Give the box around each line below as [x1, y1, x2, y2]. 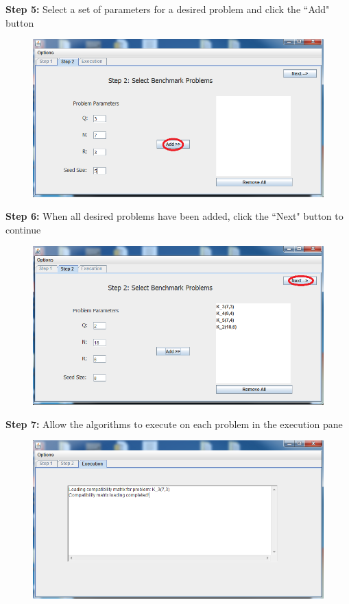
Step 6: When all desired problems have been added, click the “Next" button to [5, 209, 344, 223]
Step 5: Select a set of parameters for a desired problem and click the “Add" [5, 2, 330, 16]
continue [5, 222, 41, 236]
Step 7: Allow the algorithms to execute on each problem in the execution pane [5, 416, 343, 431]
